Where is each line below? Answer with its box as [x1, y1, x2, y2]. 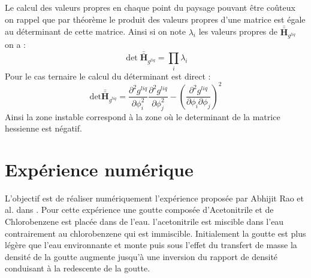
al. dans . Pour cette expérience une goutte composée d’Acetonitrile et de [5, 203, 274, 216]
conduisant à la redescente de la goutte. [5, 262, 150, 274]
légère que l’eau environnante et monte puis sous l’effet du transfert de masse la [5, 239, 297, 251]
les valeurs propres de [198, 25, 278, 38]
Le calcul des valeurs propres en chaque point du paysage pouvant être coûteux [5, 1, 295, 13]
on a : [5, 38, 26, 51]
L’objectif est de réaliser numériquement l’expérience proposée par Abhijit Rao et [5, 191, 304, 204]
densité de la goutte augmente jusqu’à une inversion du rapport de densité [5, 250, 278, 262]
